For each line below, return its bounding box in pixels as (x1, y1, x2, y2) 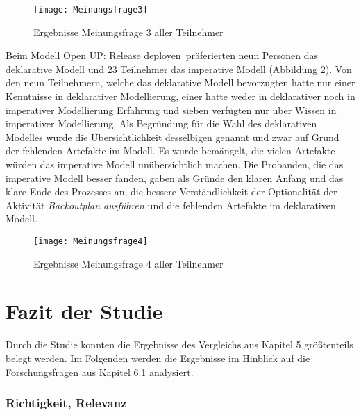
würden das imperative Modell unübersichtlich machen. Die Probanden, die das (6, 157, 344, 171)
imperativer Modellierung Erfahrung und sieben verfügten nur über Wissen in (6, 102, 337, 117)
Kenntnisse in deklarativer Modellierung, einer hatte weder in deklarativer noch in (6, 89, 355, 104)
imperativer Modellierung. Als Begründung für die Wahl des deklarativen (6, 116, 317, 131)
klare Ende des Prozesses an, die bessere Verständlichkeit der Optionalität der (6, 184, 337, 199)
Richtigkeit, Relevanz (6, 394, 127, 412)
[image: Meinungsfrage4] (33, 236, 148, 246)
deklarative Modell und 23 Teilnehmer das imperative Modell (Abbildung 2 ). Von (6, 61, 352, 76)
